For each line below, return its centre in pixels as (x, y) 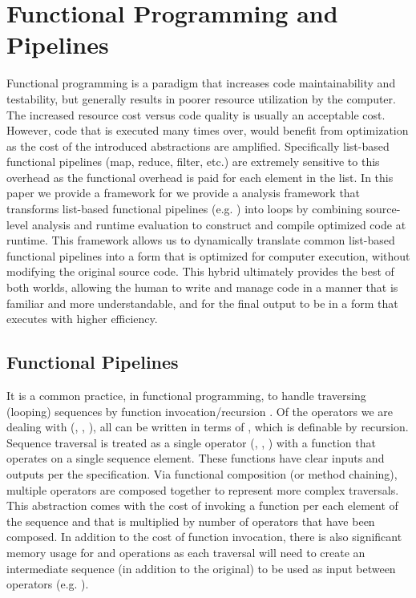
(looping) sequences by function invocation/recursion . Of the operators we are (200, 411)
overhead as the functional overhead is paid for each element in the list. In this (200, 177)
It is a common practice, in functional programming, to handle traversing (186, 396)
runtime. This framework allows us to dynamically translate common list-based (201, 240)
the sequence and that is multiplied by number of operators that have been (191, 521)
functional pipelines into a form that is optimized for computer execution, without (208, 255)
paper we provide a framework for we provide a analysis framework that (184, 193)
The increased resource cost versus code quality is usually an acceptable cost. (196, 114)
